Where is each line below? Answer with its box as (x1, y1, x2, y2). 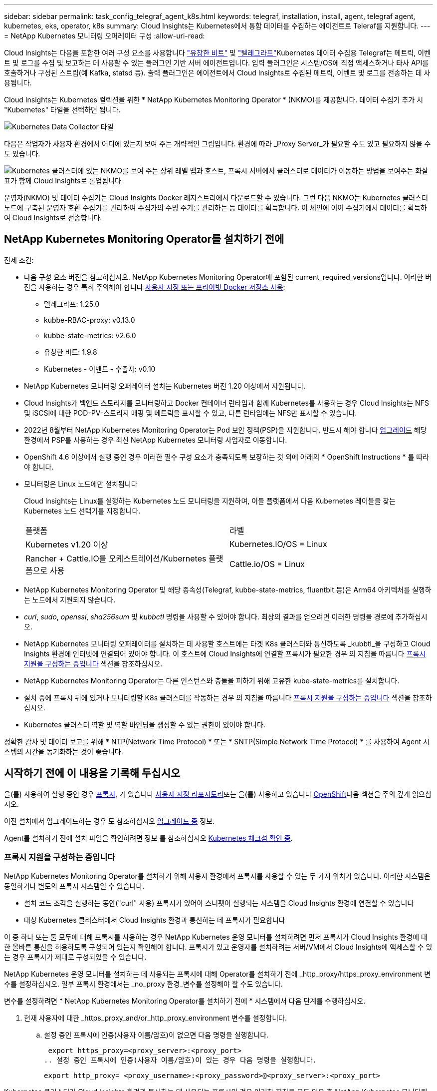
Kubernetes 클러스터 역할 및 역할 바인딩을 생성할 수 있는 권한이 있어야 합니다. (24, 720, 265, 729)
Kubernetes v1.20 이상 (25, 539, 108, 549)
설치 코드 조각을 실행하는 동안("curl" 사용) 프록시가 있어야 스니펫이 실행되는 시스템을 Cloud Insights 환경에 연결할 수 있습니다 (24, 899, 414, 908)
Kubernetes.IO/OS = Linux (229, 539, 327, 549)
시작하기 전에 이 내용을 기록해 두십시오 (4, 767, 181, 780)
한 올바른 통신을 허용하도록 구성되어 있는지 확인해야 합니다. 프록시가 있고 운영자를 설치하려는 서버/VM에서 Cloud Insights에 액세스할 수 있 (4, 943, 433, 952)
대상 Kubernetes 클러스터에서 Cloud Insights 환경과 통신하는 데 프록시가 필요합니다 (24, 916, 285, 925)
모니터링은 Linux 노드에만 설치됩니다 (24, 479, 138, 488)
